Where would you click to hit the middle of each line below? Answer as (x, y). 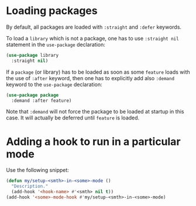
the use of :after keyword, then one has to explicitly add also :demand (90, 78)
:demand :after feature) (42, 101)
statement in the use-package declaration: (56, 44)
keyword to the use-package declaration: (54, 84)
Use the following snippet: (37, 170)
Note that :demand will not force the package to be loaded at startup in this (95, 112)
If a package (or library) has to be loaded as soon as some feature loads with (98, 72)
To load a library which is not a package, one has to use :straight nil (93, 38)
